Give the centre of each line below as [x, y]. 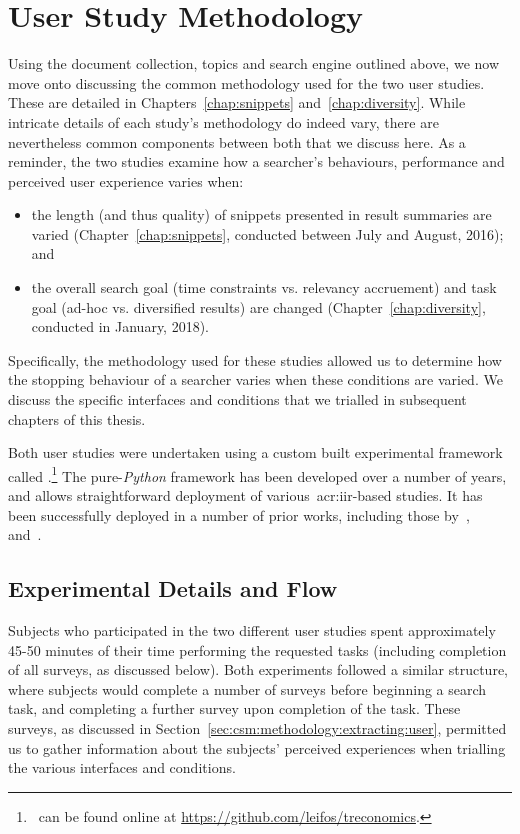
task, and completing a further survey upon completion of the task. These [234, 708]
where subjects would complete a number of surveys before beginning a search [247, 688]
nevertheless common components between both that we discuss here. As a [237, 141]
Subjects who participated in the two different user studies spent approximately [252, 630]
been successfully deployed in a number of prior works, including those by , [239, 514]
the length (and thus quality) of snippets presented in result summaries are [261, 214]
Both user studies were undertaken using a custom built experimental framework [255, 452]
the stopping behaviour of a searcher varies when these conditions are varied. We [255, 379]
